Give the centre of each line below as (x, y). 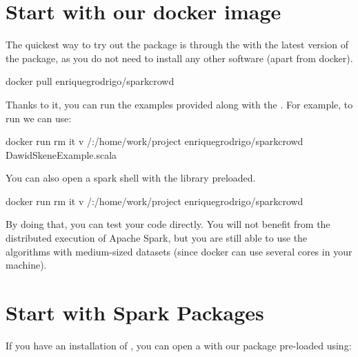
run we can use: (39, 118)
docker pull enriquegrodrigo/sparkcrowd (90, 81)
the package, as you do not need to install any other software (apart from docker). (179, 58)
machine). (26, 265)
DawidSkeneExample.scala (61, 154)
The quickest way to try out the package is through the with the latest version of (177, 45)
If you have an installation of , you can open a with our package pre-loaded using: (179, 345)
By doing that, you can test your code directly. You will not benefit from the (168, 224)
